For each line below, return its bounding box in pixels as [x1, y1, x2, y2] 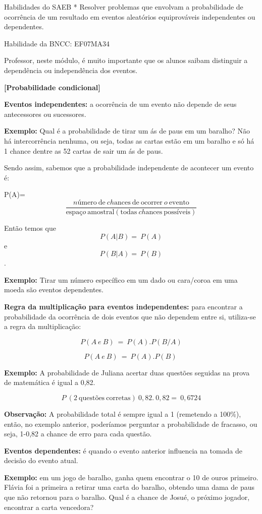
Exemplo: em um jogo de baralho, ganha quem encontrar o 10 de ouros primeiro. [4, 472, 258, 482]
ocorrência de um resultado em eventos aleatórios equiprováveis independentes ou [4, 11, 255, 22]
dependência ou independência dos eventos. [4, 65, 138, 75]
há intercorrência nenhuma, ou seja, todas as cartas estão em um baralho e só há [4, 135, 254, 146]
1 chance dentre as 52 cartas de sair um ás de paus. [4, 145, 163, 156]
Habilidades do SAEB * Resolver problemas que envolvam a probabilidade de [4, 2, 243, 12]
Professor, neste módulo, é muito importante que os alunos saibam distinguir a [4, 55, 248, 66]
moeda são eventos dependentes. [4, 284, 103, 295]
